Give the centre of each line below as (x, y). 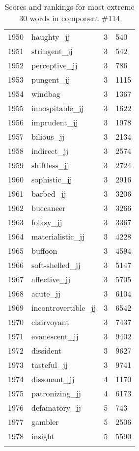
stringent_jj (52, 51)
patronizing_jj (56, 393)
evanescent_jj (55, 336)
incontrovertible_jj (64, 308)
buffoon (44, 251)
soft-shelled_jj (56, 265)
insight (43, 436)
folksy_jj (47, 222)
